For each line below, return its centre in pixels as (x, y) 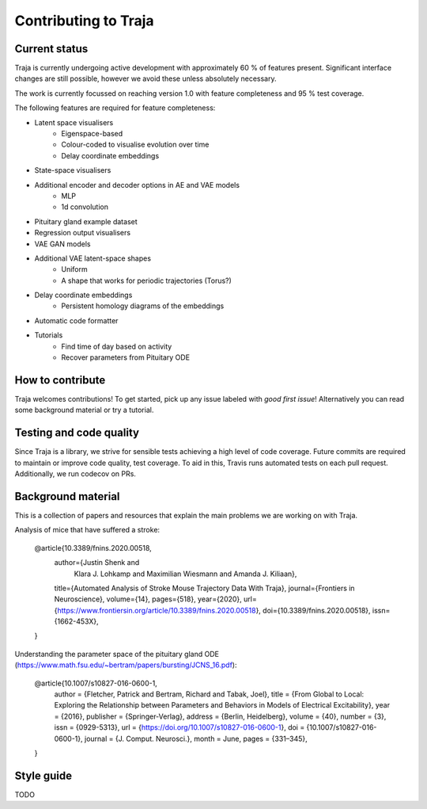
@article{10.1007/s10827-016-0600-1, (96, 683)
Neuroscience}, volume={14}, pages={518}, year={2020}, (148, 599)
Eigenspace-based (92, 134)
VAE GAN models (62, 244)
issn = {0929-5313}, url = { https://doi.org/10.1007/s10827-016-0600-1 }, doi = (179, 727)
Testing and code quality (77, 433)
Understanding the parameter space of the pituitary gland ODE (117, 654)
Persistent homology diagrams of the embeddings (143, 306)
